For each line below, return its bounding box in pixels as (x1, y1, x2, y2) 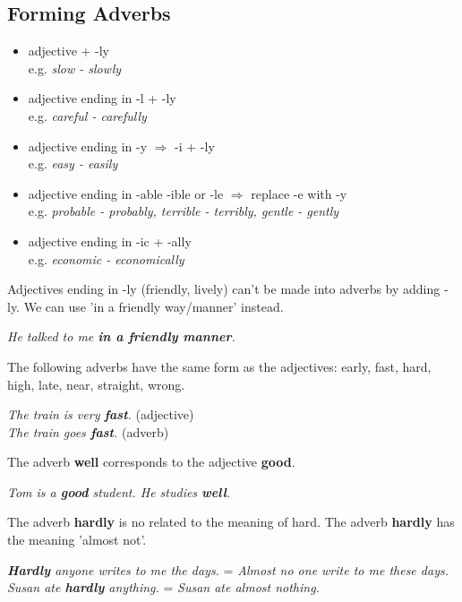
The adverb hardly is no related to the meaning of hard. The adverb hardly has (7, 512, 455, 531)
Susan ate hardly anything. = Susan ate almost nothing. (7, 578, 320, 597)
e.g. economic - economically (28, 249, 184, 268)
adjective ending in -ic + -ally (28, 231, 192, 250)
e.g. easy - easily (28, 154, 118, 173)
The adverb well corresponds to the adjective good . (7, 452, 295, 471)
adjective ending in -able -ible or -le (28, 184, 224, 202)
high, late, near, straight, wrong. (7, 374, 185, 393)
